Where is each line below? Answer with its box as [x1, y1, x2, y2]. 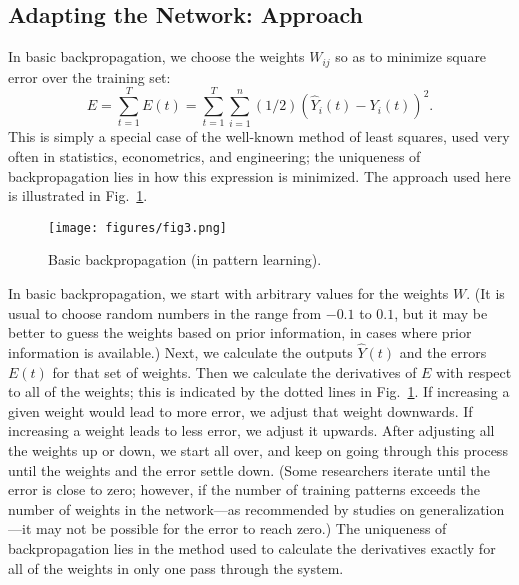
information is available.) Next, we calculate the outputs [8, 342, 353, 362]
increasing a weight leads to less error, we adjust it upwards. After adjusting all [8, 420, 495, 441]
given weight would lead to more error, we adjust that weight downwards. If [8, 400, 473, 421]
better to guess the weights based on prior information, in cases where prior [8, 322, 472, 343]
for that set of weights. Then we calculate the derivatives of [52, 361, 417, 382]
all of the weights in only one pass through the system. [8, 557, 344, 578]
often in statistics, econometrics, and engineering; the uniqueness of [8, 145, 421, 166]
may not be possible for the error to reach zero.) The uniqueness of [35, 518, 447, 539]
